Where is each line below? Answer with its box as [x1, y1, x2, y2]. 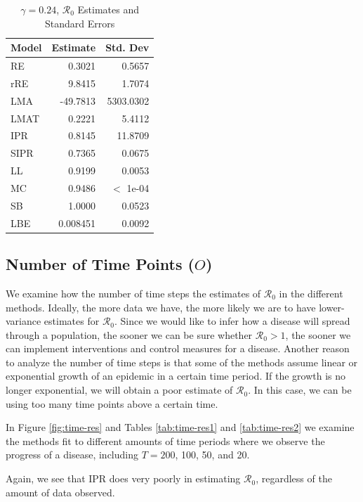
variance [6, 314, 41, 328]
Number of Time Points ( [6, 253, 194, 275]
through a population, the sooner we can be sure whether [6, 327, 253, 342]
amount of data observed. [6, 484, 115, 499]
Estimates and [77, 2, 139, 16]
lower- [319, 300, 345, 314]
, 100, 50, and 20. [175, 447, 250, 462]
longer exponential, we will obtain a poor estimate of [6, 382, 233, 397]
